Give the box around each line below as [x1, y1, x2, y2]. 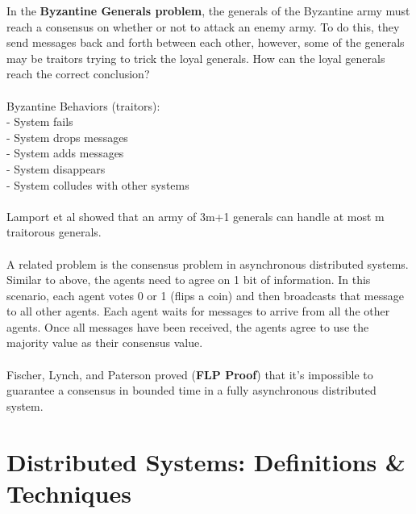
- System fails [6, 113, 73, 130]
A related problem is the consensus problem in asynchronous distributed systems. [6, 255, 409, 272]
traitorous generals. [6, 224, 102, 240]
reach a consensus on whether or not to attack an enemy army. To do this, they [6, 18, 400, 35]
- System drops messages [6, 128, 128, 145]
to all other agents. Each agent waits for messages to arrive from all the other [6, 303, 390, 320]
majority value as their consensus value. [6, 334, 203, 351]
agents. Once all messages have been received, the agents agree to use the [6, 318, 369, 335]
